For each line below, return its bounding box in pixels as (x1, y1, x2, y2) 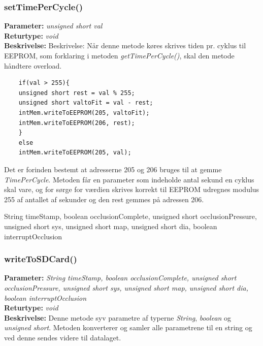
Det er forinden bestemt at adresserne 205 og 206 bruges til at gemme (4, 164, 222, 174)
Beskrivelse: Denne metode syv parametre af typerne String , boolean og (4, 312, 232, 323)
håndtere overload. (4, 60, 62, 71)
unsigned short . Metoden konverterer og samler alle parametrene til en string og (4, 322, 252, 333)
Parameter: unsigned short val (4, 20, 103, 31)
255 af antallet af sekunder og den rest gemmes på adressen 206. (4, 194, 204, 204)
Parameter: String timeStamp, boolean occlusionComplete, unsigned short (4, 272, 237, 283)
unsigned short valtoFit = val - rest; (18, 99, 153, 107)
